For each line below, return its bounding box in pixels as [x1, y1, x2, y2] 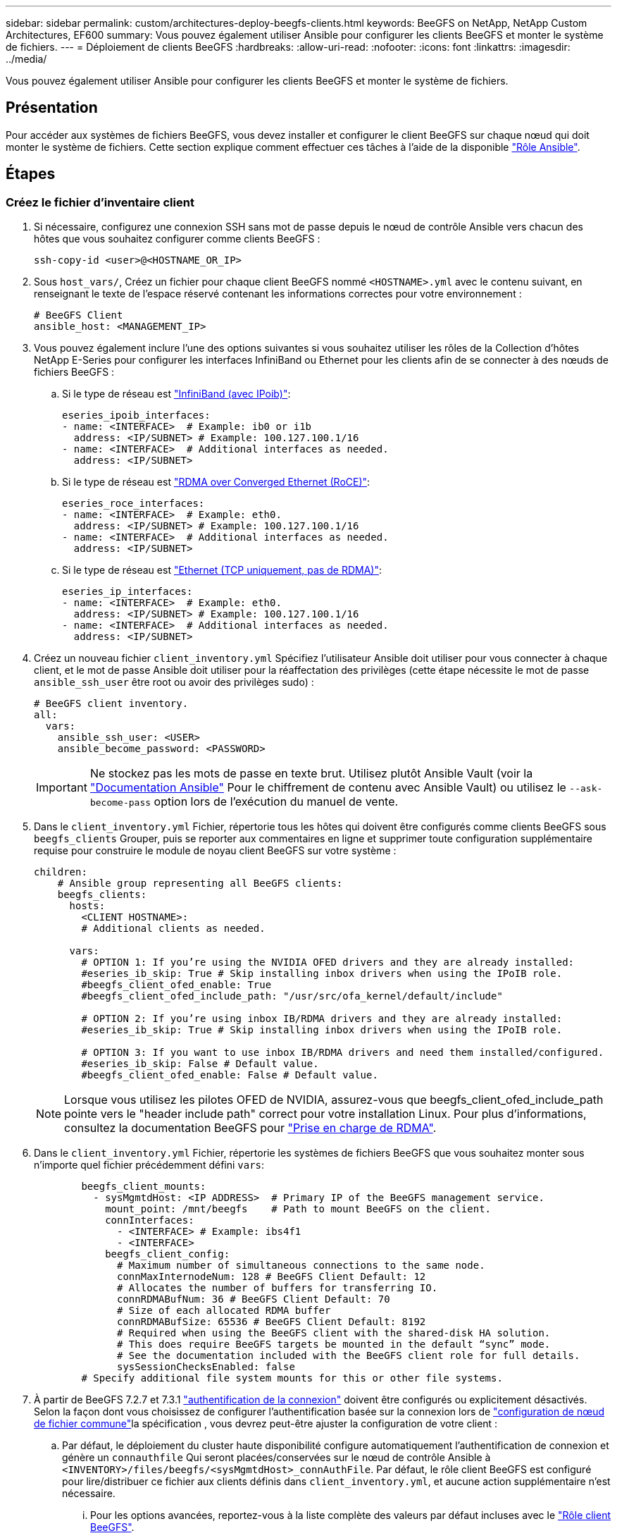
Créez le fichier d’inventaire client [6, 195, 194, 209]
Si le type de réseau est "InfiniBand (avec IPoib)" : [62, 388, 291, 400]
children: [34, 866, 87, 878]
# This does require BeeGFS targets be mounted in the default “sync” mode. [117, 1339, 551, 1351]
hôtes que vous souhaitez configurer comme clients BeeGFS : [34, 233, 320, 245]
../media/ [6, 53, 47, 65]
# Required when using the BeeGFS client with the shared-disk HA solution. [117, 1327, 551, 1339]
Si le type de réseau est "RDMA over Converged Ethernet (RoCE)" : [62, 476, 370, 488]
